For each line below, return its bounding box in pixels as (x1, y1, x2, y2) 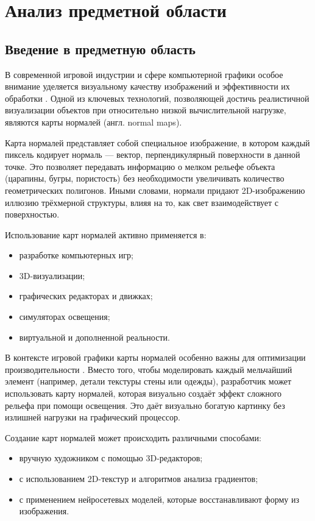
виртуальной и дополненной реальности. (19, 330, 170, 343)
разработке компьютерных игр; (19, 249, 133, 261)
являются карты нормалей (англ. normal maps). (5, 115, 182, 128)
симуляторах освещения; (19, 310, 110, 323)
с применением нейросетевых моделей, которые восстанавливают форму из (19, 492, 299, 505)
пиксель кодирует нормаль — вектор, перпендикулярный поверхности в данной (5, 148, 300, 161)
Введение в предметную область (5, 39, 196, 58)
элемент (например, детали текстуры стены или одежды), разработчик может (5, 375, 292, 388)
